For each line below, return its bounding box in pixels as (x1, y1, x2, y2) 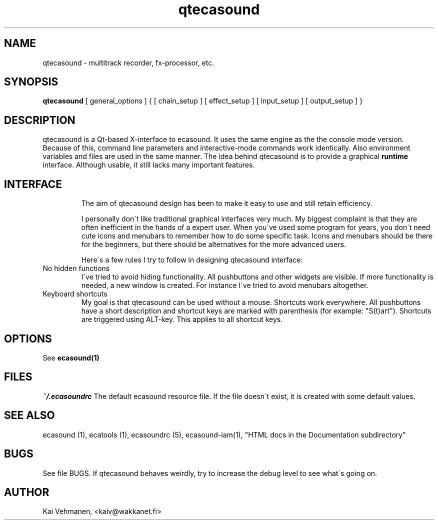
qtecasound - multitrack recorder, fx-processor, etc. (42, 58, 214, 67)
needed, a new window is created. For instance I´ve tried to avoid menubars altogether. (81, 281, 368, 290)
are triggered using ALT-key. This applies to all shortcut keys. (81, 315, 283, 324)
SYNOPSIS (4, 75, 58, 88)
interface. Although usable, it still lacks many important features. (42, 160, 255, 169)
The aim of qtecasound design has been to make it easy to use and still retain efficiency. (81, 199, 372, 208)
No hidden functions (42, 264, 110, 273)
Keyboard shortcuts (42, 289, 107, 298)
